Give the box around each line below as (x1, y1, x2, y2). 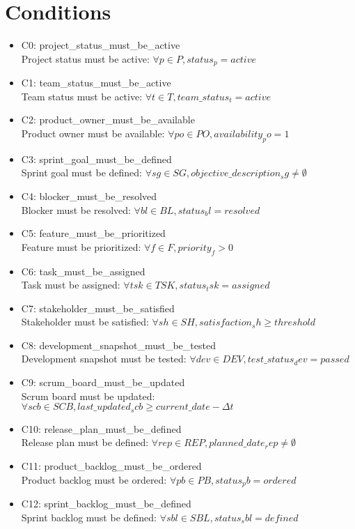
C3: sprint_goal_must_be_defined (21, 151, 172, 166)
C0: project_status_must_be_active (21, 38, 180, 52)
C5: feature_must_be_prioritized (21, 226, 166, 240)
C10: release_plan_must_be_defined (21, 421, 182, 436)
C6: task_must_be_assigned (21, 263, 145, 278)
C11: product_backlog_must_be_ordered (21, 458, 202, 473)
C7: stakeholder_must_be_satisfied (21, 300, 175, 315)
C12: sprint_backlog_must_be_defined (21, 496, 191, 510)
